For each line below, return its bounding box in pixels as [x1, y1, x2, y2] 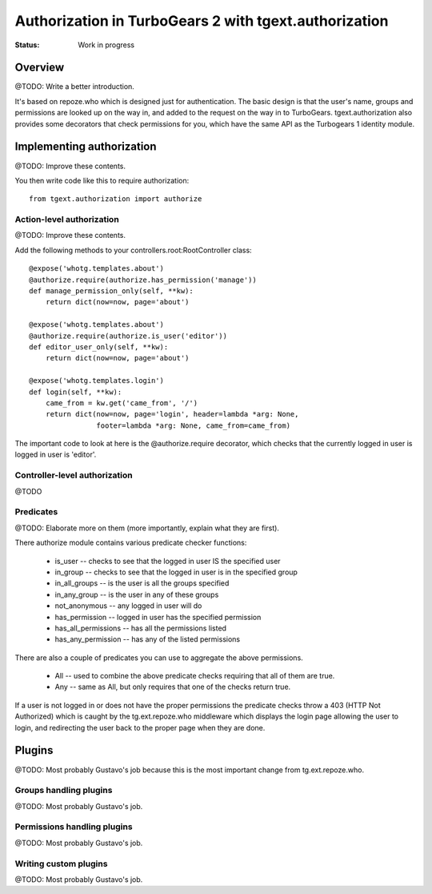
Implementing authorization [14, 140, 157, 154]
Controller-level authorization [14, 469, 133, 481]
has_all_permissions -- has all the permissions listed [54, 623, 227, 633]
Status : [14, 40, 40, 50]
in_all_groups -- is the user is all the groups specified [54, 578, 230, 588]
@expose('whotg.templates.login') [29, 377, 164, 385]
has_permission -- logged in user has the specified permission [54, 612, 262, 622]
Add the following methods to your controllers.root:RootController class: [14, 245, 252, 255]
